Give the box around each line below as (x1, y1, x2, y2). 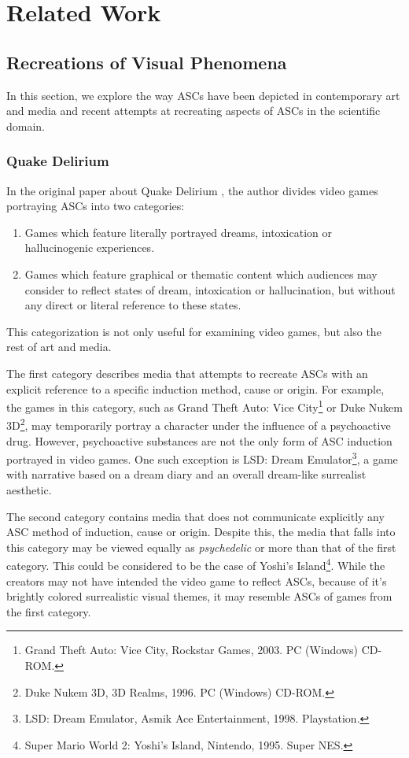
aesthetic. (6, 482, 52, 498)
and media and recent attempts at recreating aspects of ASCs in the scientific (6, 102, 381, 119)
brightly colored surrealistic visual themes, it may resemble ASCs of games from (6, 588, 392, 605)
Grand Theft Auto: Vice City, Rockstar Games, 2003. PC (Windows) (24, 642, 359, 658)
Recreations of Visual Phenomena (6, 50, 287, 74)
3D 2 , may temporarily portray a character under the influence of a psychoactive (6, 415, 391, 434)
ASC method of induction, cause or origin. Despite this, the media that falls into (6, 523, 396, 540)
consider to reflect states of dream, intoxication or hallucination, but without (24, 281, 396, 298)
